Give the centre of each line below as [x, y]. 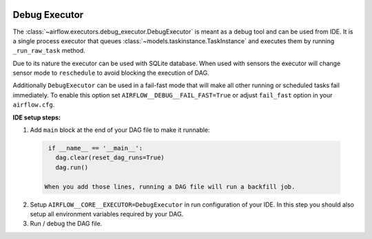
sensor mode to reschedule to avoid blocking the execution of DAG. [111, 73]
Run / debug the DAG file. [66, 224]
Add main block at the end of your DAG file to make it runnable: [120, 130]
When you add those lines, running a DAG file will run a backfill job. [170, 186]
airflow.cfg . [34, 105]
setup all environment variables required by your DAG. [107, 214]
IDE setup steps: [37, 117]
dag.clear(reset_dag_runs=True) [110, 158]
